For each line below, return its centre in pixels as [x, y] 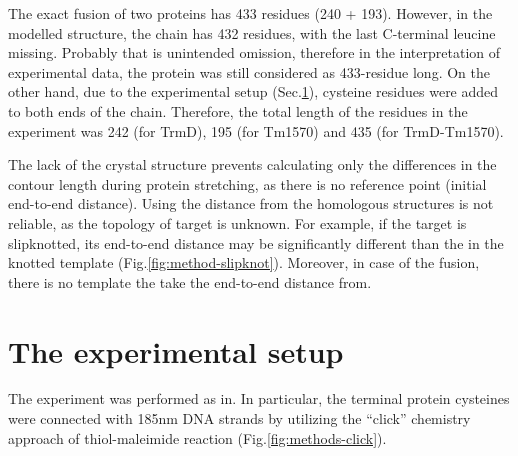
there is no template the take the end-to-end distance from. [190, 281]
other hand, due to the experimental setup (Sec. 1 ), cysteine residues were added [253, 91]
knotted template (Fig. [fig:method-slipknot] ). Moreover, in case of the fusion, [244, 262]
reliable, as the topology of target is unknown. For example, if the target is [237, 222]
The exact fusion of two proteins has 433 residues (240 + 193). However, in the [250, 13]
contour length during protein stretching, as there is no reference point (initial [247, 183]
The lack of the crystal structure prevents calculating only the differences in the [252, 164]
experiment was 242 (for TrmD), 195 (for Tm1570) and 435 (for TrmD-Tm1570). [256, 130]
